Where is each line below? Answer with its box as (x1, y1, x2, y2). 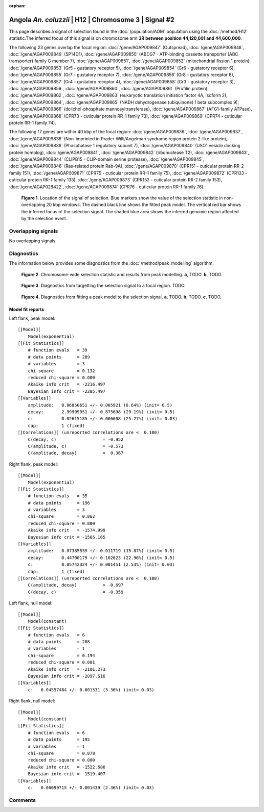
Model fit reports (9, 306, 44, 312)
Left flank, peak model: (9, 315, 56, 321)
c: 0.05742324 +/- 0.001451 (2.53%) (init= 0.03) (27, 562, 176, 567)
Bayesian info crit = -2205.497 (27, 388, 106, 394)
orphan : (9, 3, 26, 8)
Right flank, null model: (9, 698, 56, 704)
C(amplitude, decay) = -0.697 (27, 583, 124, 588)
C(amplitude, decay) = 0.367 (27, 450, 124, 456)
